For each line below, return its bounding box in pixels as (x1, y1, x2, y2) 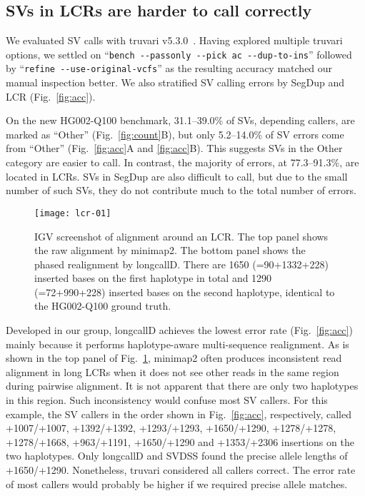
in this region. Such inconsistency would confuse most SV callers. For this (6, 393, 328, 408)
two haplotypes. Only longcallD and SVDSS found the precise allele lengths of (6, 448, 348, 463)
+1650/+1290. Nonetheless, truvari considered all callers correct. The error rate (6, 462, 356, 477)
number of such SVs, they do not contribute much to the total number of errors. (6, 183, 356, 198)
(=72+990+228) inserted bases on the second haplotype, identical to (34, 284, 335, 299)
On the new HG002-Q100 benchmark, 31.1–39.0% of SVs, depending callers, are (6, 113, 355, 128)
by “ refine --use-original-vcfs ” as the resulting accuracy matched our (6, 61, 333, 76)
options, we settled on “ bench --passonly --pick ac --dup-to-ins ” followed (6, 46, 352, 61)
